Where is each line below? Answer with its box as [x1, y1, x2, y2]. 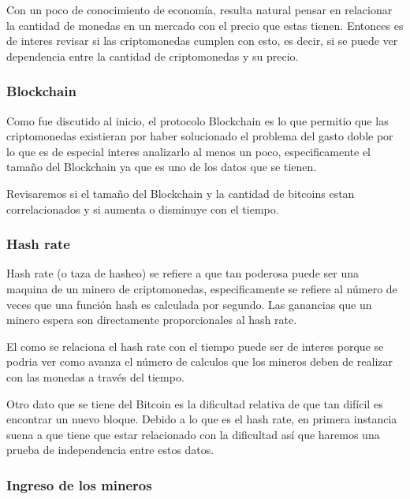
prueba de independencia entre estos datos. [6, 441, 214, 458]
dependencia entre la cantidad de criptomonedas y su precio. [6, 47, 299, 64]
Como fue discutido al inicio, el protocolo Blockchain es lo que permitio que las [6, 112, 389, 128]
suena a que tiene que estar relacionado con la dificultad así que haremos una [6, 426, 380, 442]
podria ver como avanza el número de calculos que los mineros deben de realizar [6, 353, 393, 370]
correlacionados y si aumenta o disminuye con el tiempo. [6, 200, 279, 217]
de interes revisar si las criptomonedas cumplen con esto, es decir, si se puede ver [6, 32, 398, 49]
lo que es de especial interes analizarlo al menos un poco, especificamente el [6, 143, 371, 159]
